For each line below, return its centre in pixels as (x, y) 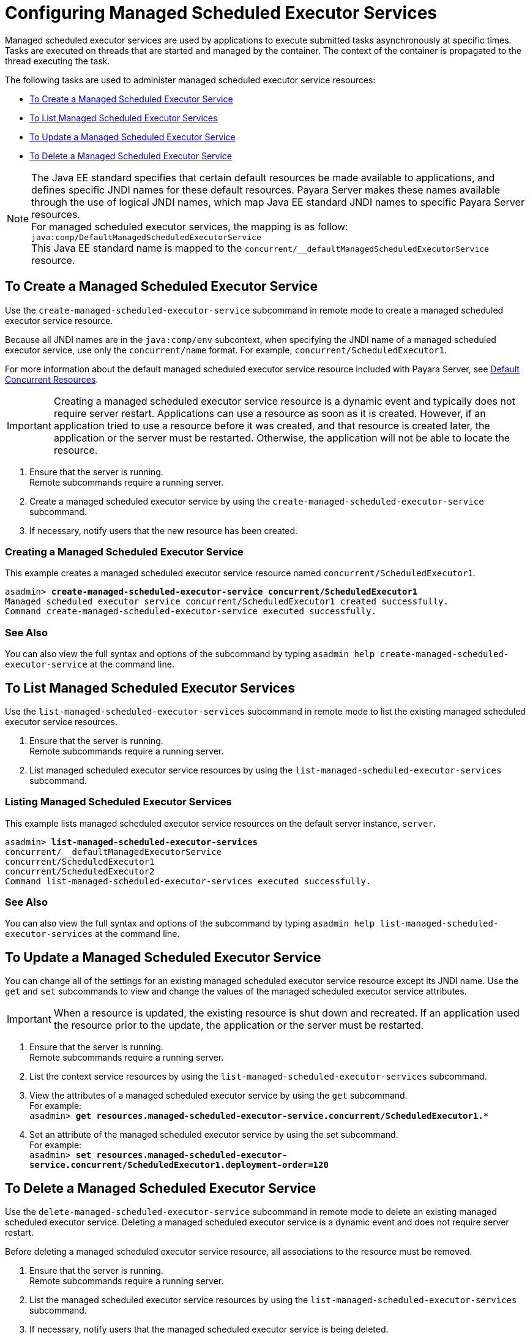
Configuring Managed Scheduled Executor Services (221, 13)
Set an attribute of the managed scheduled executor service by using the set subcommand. (214, 1135)
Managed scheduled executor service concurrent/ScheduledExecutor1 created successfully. (227, 602)
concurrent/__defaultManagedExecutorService (114, 852)
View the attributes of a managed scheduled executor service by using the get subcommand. (218, 1096)
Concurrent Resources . (52, 379)
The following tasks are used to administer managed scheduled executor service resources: (190, 80)
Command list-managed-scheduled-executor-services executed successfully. (188, 881)
